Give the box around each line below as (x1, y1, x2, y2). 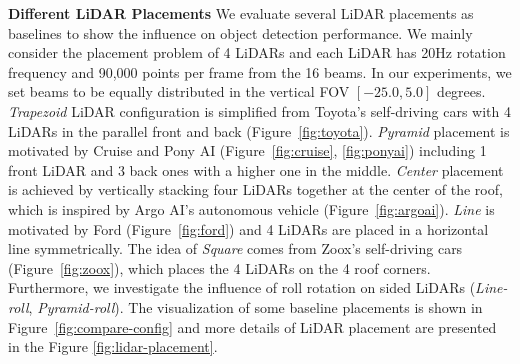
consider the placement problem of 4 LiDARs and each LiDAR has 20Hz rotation (8, 42, 506, 63)
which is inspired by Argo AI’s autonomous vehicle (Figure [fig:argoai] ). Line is (8, 198, 495, 219)
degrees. (437, 81, 486, 102)
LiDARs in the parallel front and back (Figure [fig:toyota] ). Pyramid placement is (8, 120, 510, 141)
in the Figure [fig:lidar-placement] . (8, 336, 218, 357)
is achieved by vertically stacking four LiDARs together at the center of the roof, (8, 179, 503, 200)
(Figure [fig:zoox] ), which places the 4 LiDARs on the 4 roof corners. (8, 257, 431, 278)
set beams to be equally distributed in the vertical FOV (8, 81, 350, 102)
